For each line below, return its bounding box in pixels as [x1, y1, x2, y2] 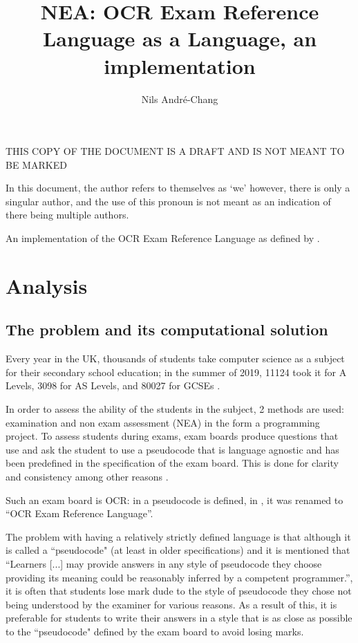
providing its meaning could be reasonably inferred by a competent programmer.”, [6, 570, 353, 584]
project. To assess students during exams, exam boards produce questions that [6, 429, 339, 443]
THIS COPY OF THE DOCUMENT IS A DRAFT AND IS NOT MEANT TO [6, 144, 345, 158]
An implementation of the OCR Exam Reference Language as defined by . [6, 231, 320, 245]
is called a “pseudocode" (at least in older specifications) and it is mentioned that [6, 543, 350, 557]
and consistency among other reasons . [6, 469, 169, 483]
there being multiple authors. [6, 207, 129, 222]
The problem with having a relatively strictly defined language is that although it [6, 529, 351, 543]
